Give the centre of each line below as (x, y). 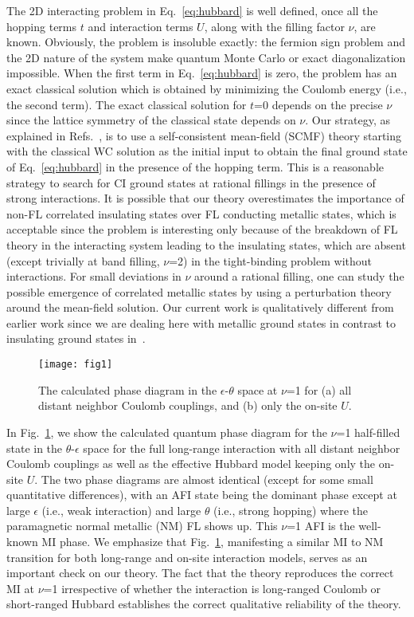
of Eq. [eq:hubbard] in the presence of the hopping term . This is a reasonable (195, 166)
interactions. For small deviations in (94, 276)
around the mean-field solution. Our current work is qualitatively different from (200, 307)
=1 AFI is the (321, 526)
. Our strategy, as (348, 120)
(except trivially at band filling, (83, 260)
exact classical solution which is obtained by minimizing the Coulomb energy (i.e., (207, 88)
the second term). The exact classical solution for (127, 104)
